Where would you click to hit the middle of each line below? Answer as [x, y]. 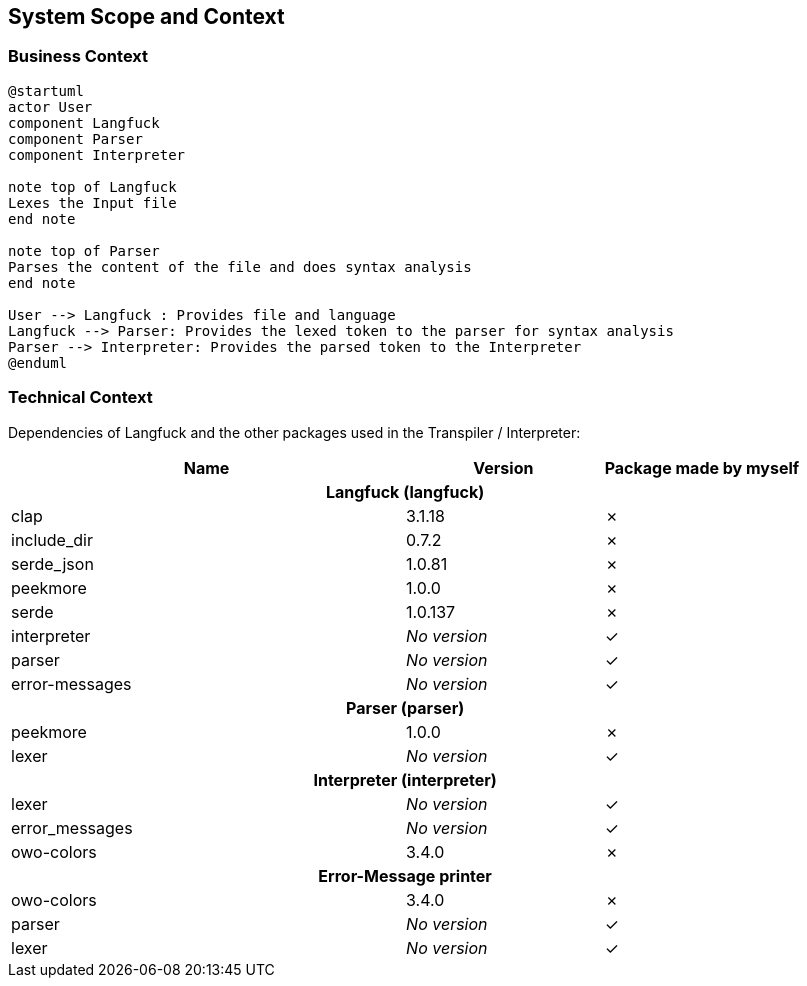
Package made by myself [702, 467]
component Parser [75, 138]
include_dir [52, 539]
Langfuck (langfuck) [405, 491]
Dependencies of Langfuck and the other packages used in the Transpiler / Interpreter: [294, 432]
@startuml [46, 90]
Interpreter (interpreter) [405, 779]
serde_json [52, 563]
